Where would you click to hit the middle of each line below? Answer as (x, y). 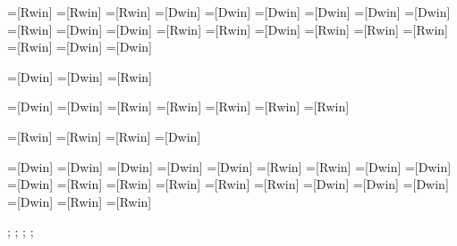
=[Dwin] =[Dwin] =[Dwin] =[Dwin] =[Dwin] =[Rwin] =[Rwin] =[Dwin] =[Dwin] (229, 166)
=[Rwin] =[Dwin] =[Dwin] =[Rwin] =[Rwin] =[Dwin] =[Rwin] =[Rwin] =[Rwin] (228, 29)
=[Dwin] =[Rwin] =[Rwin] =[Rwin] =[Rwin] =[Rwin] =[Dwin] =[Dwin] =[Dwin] (228, 184)
